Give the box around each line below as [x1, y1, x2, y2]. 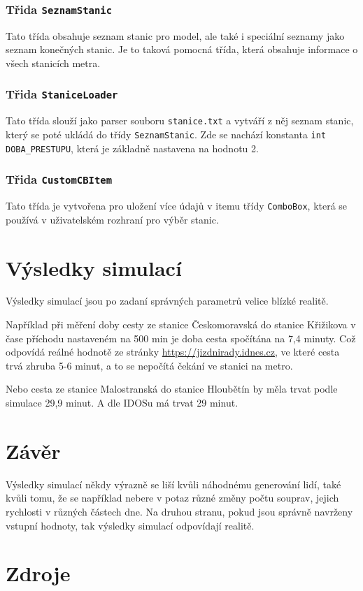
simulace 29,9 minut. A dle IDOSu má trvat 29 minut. [6, 395, 239, 410]
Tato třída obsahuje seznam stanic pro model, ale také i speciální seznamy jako [6, 28, 345, 43]
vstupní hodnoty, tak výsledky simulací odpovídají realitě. [6, 518, 255, 532]
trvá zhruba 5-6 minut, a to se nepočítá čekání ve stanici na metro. [6, 358, 293, 372]
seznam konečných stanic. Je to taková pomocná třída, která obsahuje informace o [6, 42, 358, 57]
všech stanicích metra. [6, 55, 101, 70]
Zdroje [6, 559, 71, 588]
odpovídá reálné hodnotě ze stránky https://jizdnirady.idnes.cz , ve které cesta [6, 344, 340, 359]
